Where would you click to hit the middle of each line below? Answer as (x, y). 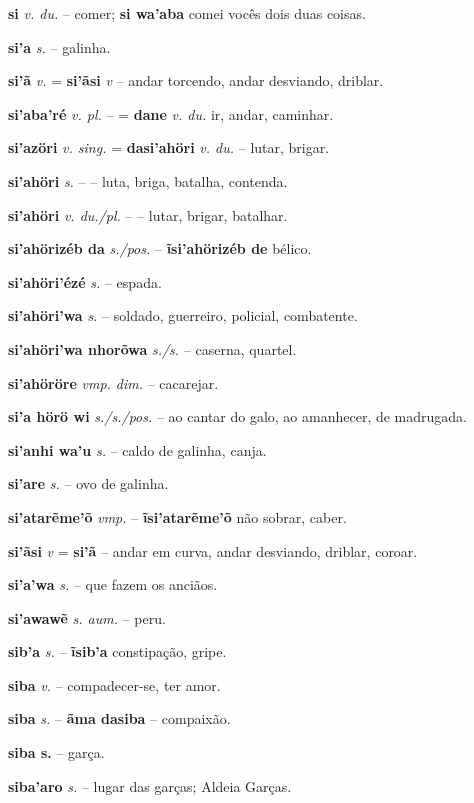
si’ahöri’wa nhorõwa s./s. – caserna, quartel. (152, 348)
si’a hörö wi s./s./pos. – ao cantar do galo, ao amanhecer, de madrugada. (237, 416)
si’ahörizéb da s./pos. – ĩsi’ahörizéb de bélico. (160, 248)
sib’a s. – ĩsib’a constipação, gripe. (117, 651)
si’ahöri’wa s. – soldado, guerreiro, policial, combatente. (183, 315)
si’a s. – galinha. (59, 46)
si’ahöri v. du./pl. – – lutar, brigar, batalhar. (148, 214)
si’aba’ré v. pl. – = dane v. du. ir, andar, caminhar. (171, 113)
